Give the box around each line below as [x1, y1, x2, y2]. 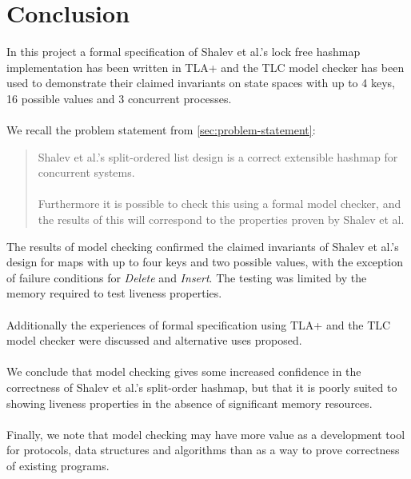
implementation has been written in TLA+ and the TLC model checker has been [6, 58, 405, 75]
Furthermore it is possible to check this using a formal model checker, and [38, 195, 401, 212]
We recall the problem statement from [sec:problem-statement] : [6, 122, 316, 138]
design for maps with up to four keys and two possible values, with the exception [6, 253, 403, 270]
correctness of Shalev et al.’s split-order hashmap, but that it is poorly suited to [6, 379, 397, 395]
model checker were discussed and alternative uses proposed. [6, 332, 302, 349]
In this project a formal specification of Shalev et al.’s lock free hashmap [6, 43, 361, 60]
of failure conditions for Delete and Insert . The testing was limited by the [6, 269, 367, 285]
